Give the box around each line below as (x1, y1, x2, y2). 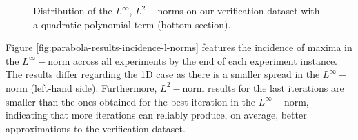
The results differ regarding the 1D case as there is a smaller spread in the (6, 67, 320, 81)
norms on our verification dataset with (157, 3, 320, 17)
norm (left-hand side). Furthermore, (6, 80, 157, 94)
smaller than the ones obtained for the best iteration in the (6, 94, 256, 108)
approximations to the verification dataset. (6, 121, 186, 135)
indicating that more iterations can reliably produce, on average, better (6, 108, 307, 122)
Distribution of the (33, 3, 112, 17)
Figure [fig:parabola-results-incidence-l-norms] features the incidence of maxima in (6, 40, 352, 54)
